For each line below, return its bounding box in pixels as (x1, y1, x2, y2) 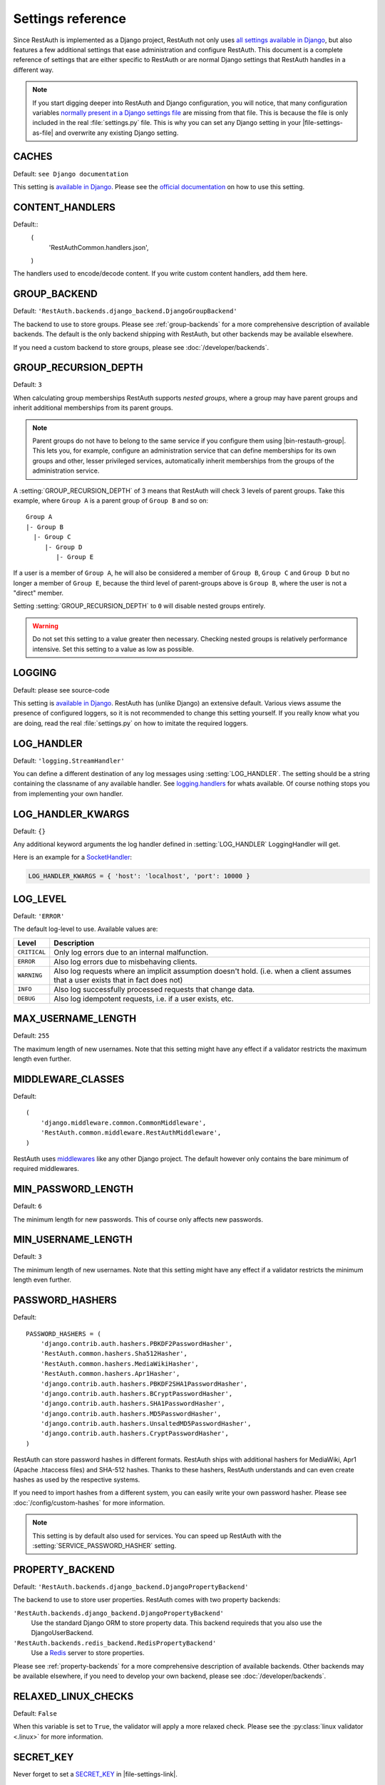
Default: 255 (13, 1032, 50, 1040)
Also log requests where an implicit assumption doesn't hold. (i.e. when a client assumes (53, 966, 352, 976)
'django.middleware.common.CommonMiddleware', (40, 1118, 207, 1127)
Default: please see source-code (13, 685, 110, 694)
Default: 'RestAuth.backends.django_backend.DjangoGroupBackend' (13, 307, 238, 316)
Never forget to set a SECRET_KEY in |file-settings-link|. (13, 1769, 178, 1778)
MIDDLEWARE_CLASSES (13, 1073, 125, 1085)
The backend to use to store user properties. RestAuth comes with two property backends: (13, 1596, 281, 1604)
